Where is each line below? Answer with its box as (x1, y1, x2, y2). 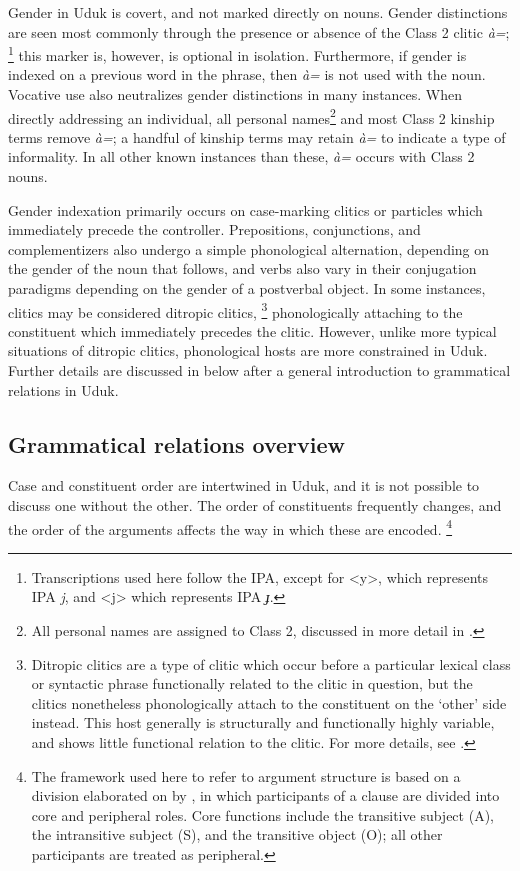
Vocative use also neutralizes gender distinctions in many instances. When (8, 84, 463, 105)
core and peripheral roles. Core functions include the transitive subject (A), (31, 804, 494, 825)
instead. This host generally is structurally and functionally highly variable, (31, 712, 495, 733)
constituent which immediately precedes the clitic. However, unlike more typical (8, 320, 497, 341)
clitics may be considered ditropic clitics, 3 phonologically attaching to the (8, 298, 463, 322)
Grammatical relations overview (8, 428, 346, 459)
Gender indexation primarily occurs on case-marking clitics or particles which (8, 199, 483, 220)
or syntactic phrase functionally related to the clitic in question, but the (31, 673, 473, 694)
